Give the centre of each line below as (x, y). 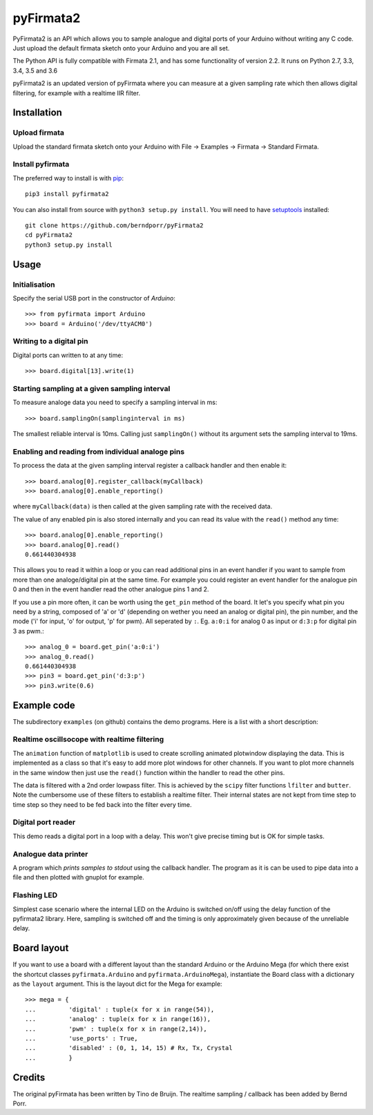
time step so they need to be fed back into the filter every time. (103, 804)
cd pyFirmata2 (49, 235)
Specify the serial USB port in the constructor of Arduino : (94, 298)
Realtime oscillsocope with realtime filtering (88, 739)
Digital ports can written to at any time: (68, 355)
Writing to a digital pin (50, 341)
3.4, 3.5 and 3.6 (35, 70)
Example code (44, 705)
